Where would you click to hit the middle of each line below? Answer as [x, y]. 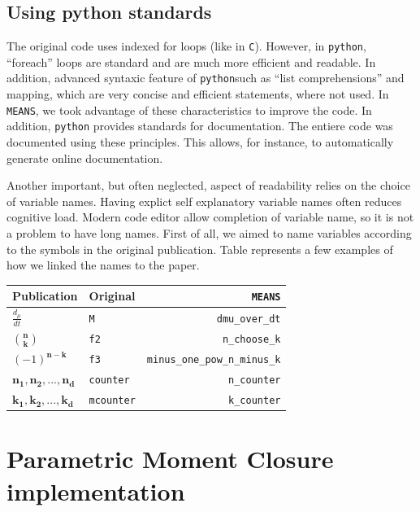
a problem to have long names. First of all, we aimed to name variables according [209, 232]
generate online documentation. [85, 158]
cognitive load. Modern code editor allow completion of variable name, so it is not [210, 217]
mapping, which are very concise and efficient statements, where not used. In [198, 94]
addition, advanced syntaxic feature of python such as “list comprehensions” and [206, 78]
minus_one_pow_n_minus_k [214, 360]
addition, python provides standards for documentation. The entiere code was [200, 126]
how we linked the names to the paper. [103, 265]
